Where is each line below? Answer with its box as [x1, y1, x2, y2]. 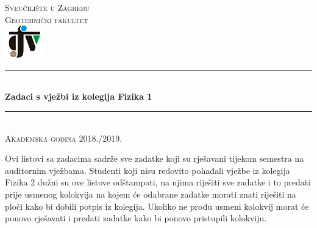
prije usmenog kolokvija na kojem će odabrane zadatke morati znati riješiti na [5, 187, 296, 200]
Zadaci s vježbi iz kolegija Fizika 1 [5, 90, 152, 103]
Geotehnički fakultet [5, 13, 88, 26]
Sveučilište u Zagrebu [5, 1, 90, 13]
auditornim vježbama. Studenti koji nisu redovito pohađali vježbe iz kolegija [5, 164, 290, 176]
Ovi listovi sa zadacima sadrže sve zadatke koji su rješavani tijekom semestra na [5, 152, 304, 165]
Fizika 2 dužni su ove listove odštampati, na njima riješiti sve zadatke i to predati [5, 176, 311, 188]
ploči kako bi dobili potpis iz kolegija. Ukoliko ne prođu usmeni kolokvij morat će [5, 199, 309, 212]
